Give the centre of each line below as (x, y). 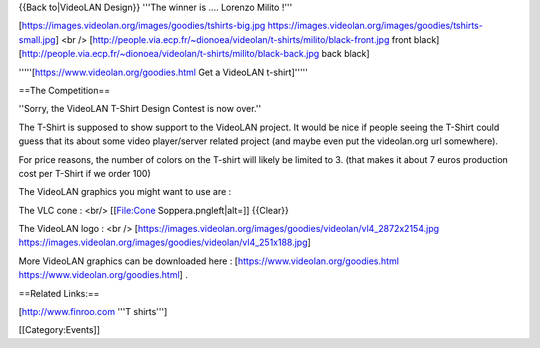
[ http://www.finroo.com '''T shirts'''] (93, 312)
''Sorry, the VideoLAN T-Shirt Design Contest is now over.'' (140, 109)
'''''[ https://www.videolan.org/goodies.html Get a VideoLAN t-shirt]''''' (163, 72)
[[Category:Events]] (59, 330)
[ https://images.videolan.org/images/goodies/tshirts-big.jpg (142, 26)
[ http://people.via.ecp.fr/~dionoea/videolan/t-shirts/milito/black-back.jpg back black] (194, 54)
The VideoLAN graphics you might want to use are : (125, 192)
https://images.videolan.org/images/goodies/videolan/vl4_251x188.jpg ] (165, 242)
